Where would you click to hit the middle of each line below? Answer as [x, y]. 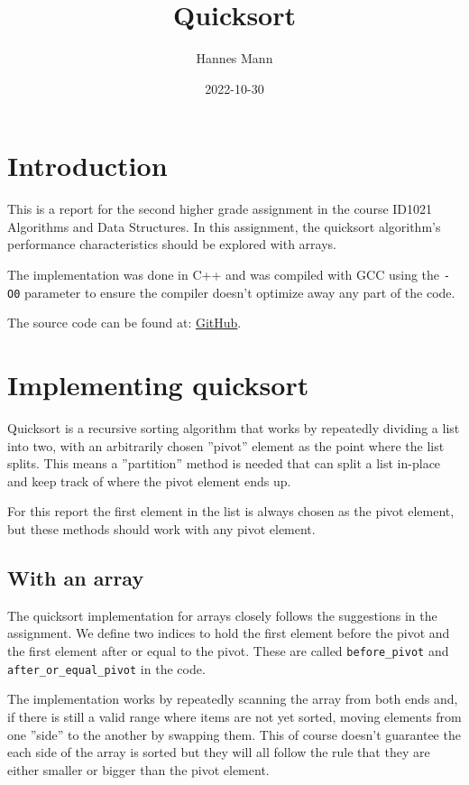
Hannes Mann [234, 58]
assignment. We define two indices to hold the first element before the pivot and [229, 633]
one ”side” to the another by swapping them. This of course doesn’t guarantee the [234, 734]
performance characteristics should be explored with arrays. [172, 244]
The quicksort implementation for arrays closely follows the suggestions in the [222, 615]
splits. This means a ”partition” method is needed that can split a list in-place [224, 463]
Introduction [87, 166]
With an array [76, 578]
